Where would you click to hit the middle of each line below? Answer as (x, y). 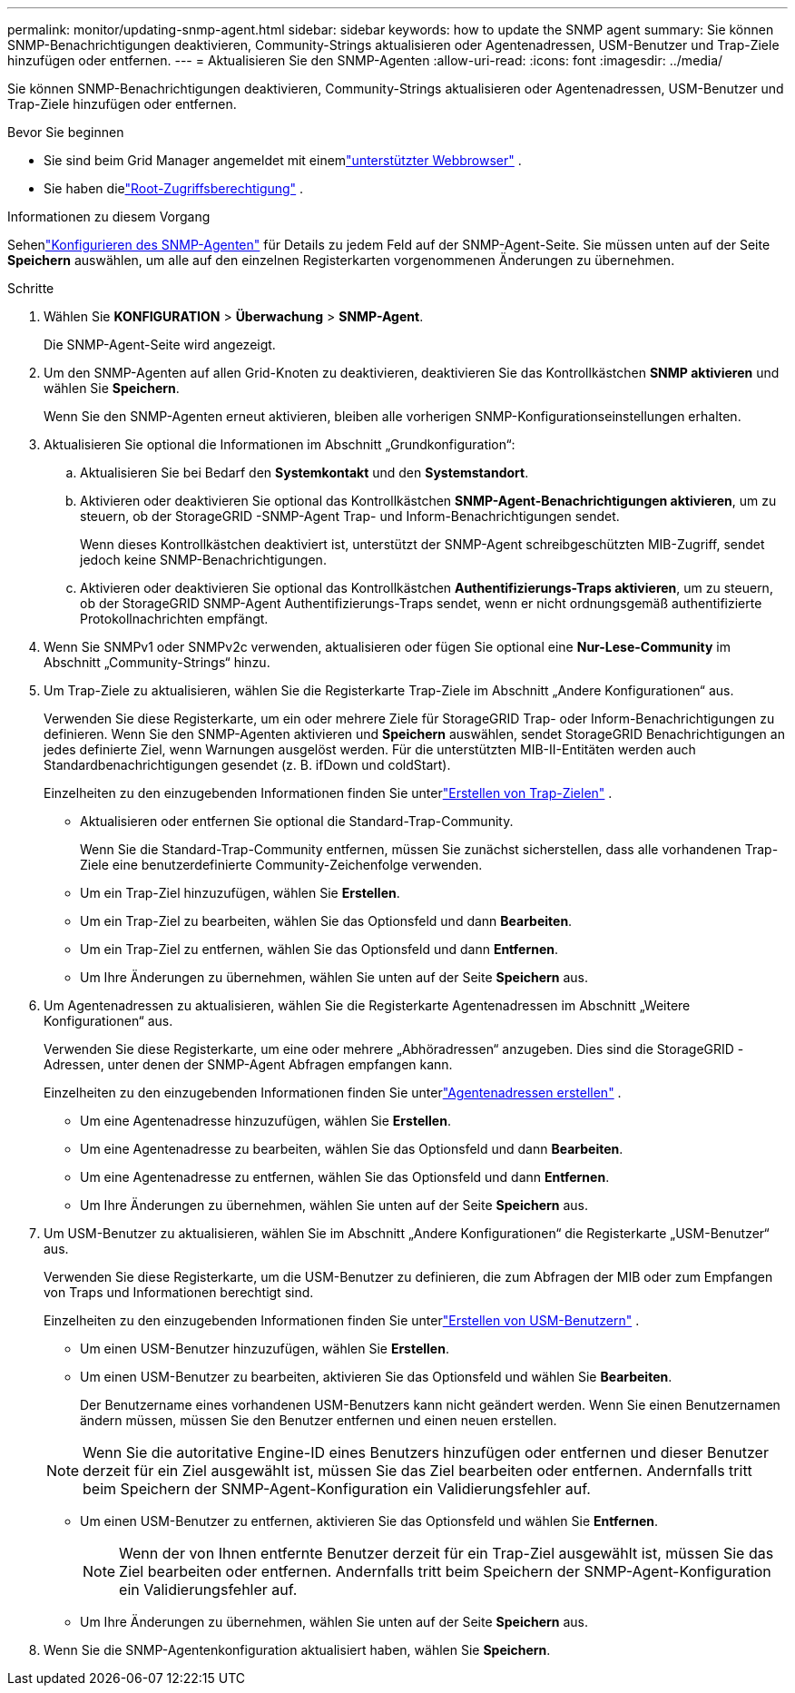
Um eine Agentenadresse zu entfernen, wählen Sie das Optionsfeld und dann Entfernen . (345, 1177)
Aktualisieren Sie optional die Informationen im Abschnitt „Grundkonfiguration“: (280, 444)
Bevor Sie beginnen (66, 132)
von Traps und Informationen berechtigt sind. (179, 1292)
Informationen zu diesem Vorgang (109, 217)
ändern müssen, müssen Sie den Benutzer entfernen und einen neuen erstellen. (319, 1420)
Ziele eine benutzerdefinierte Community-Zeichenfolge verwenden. (281, 865)
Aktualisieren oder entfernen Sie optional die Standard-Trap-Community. (297, 821)
